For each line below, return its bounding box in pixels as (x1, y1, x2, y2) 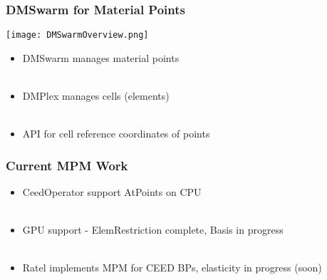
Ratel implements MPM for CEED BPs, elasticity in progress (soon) (22, 260, 322, 275)
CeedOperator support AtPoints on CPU (22, 185, 202, 199)
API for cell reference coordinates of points (22, 126, 210, 141)
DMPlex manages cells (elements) (22, 88, 170, 103)
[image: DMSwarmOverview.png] (6, 30, 149, 41)
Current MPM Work (6, 156, 128, 174)
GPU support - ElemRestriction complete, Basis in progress (22, 222, 284, 237)
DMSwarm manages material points (22, 50, 180, 65)
